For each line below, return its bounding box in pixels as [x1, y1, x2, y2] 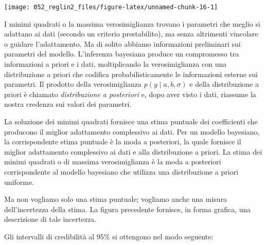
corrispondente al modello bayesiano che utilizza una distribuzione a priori [4, 166, 239, 177]
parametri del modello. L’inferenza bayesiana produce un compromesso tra [4, 48, 239, 59]
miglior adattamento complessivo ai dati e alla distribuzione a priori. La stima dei [4, 146, 262, 157]
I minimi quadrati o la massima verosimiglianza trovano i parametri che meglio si [4, 18, 260, 29]
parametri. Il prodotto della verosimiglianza [4, 79, 142, 89]
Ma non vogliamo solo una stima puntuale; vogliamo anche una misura [4, 194, 227, 204]
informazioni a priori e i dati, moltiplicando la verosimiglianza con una [4, 59, 227, 69]
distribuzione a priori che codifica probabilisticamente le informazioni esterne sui [4, 68, 258, 79]
